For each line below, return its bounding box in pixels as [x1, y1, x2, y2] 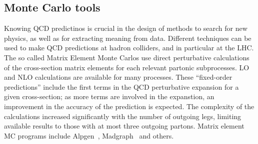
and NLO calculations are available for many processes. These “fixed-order [4, 72, 232, 82]
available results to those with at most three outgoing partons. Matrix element [4, 121, 244, 131]
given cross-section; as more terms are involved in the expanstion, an [4, 91, 214, 102]
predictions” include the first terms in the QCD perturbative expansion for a [4, 81, 239, 92]
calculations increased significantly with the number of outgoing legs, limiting [4, 111, 241, 121]
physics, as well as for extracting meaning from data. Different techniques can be [4, 32, 251, 43]
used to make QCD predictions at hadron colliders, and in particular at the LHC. [4, 42, 254, 53]
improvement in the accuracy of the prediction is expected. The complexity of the [4, 101, 254, 111]
